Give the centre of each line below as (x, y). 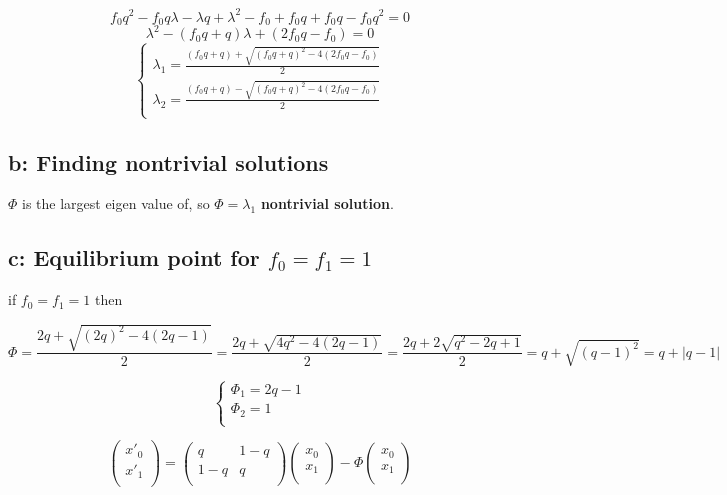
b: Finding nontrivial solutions (168, 161)
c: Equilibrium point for (134, 257)
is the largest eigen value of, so (116, 203)
